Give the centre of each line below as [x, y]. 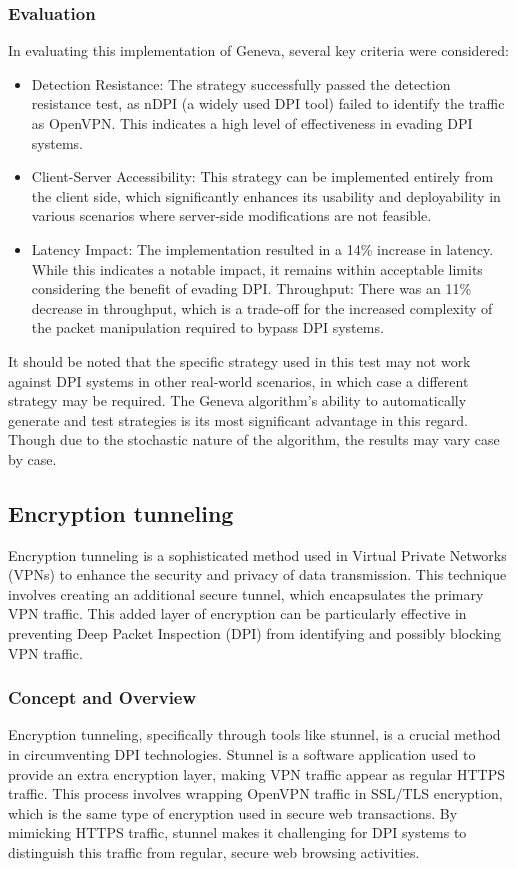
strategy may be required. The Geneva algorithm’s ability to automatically [237, 400]
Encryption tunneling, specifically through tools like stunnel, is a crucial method [254, 734]
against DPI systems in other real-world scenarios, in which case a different [238, 380]
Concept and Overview [102, 697]
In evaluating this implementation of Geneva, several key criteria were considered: [258, 50]
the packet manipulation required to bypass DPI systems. [207, 327]
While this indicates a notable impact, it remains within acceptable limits [257, 268]
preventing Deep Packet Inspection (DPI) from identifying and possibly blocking [255, 633]
